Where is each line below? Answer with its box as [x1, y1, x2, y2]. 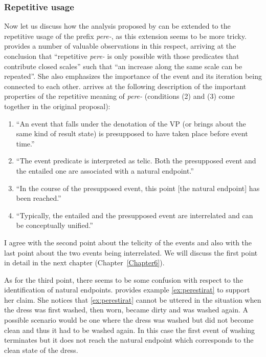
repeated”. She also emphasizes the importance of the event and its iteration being [4, 71, 262, 81]
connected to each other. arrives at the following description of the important [4, 80, 247, 91]
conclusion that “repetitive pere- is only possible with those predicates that [4, 51, 239, 61]
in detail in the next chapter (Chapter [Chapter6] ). [4, 257, 165, 268]
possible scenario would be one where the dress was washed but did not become [4, 314, 254, 325]
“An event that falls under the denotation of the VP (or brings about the [16, 118, 246, 129]
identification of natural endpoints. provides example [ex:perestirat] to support [4, 284, 250, 295]
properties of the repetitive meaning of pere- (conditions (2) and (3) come [4, 91, 235, 101]
